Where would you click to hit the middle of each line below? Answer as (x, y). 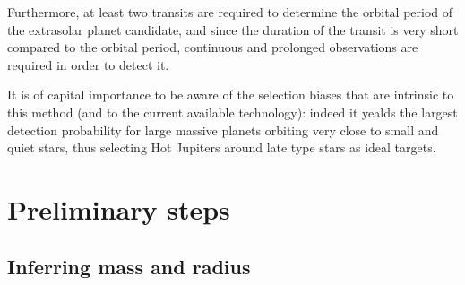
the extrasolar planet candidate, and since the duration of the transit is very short (233, 29)
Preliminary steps (119, 208)
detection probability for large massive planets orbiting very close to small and (223, 130)
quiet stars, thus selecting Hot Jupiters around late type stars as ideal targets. (222, 147)
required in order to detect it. (88, 64)
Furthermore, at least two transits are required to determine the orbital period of (230, 12)
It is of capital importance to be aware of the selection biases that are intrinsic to (231, 95)
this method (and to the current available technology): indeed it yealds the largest (232, 112)
